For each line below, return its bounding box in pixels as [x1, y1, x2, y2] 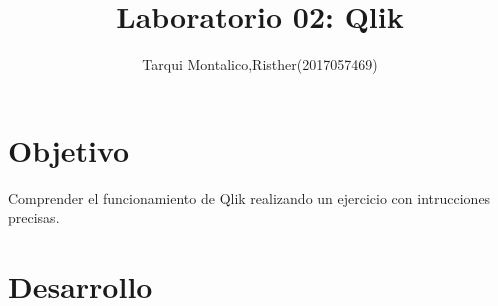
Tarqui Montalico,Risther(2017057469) [142, 54, 378, 75]
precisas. [8, 207, 60, 228]
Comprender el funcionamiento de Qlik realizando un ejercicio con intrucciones [8, 187, 491, 208]
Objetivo [8, 129, 130, 170]
